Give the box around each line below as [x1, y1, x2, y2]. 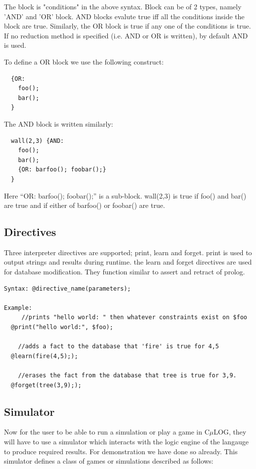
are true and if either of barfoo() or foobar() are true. [4, 200, 165, 210]
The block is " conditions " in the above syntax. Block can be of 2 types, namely [4, 1, 242, 11]
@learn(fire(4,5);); [11, 352, 78, 360]
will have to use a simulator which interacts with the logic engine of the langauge [4, 436, 249, 446]
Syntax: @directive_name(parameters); [4, 285, 131, 292]
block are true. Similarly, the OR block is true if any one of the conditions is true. [4, 21, 251, 31]
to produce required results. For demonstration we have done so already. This [4, 446, 238, 456]
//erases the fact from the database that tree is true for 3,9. [18, 372, 237, 379]
